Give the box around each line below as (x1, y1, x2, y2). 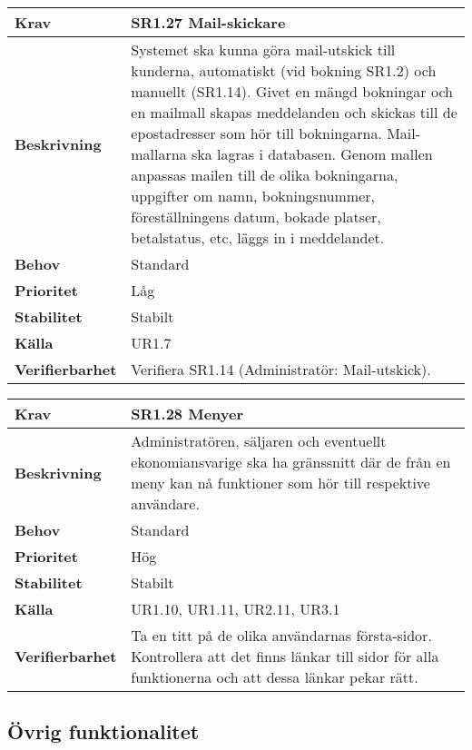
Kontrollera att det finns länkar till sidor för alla (131, 646, 439, 666)
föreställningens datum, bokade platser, (131, 206, 381, 227)
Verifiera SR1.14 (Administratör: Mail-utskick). (131, 359, 431, 380)
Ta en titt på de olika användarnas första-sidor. (131, 625, 432, 646)
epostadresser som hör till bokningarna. (131, 123, 382, 143)
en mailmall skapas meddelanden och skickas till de (131, 102, 457, 123)
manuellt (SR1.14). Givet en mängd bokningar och (131, 81, 453, 102)
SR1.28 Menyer (131, 403, 243, 424)
